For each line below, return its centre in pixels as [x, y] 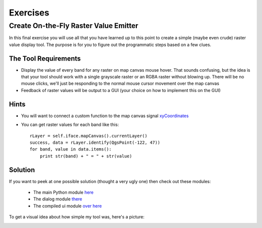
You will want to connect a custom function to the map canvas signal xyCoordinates [105, 116]
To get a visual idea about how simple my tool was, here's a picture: [77, 217]
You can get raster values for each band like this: [70, 125]
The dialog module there [58, 199]
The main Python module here [64, 192]
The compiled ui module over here [67, 206]
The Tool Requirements [45, 58]
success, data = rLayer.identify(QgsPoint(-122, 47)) [95, 142]
